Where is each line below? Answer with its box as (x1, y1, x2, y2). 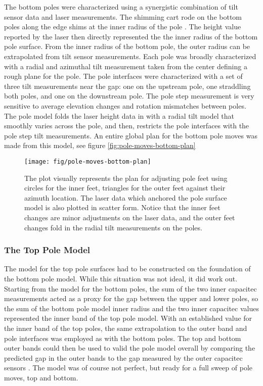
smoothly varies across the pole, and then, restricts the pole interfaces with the (4, 120, 249, 131)
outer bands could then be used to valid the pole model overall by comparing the (4, 343, 255, 353)
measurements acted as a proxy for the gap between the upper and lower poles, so (4, 293, 258, 304)
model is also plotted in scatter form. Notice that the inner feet (24, 202, 221, 213)
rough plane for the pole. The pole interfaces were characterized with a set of (4, 71, 243, 81)
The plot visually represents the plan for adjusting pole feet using (24, 172, 228, 183)
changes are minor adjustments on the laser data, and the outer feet (24, 212, 235, 222)
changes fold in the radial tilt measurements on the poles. (24, 222, 202, 232)
